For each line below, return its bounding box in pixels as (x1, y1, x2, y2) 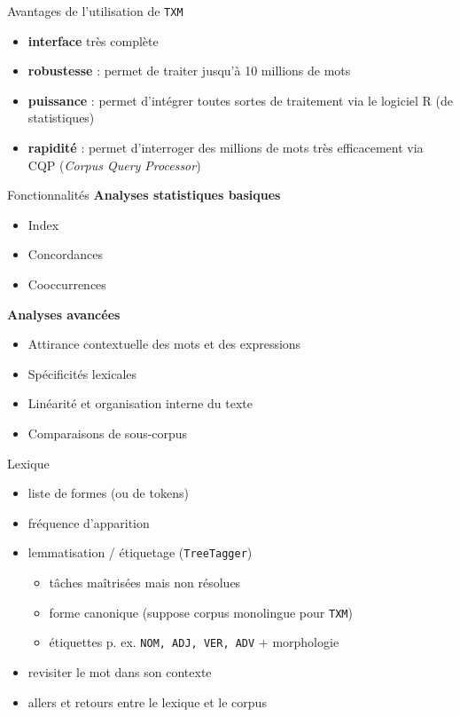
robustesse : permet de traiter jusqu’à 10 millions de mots (27, 61, 351, 80)
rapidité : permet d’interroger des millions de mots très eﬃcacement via (27, 138, 424, 157)
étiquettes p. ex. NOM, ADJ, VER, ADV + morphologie (49, 633, 339, 651)
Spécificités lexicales (27, 364, 137, 382)
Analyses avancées (7, 304, 121, 323)
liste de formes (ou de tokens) (27, 484, 189, 502)
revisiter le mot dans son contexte (27, 662, 212, 681)
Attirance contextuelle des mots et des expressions (27, 335, 301, 353)
